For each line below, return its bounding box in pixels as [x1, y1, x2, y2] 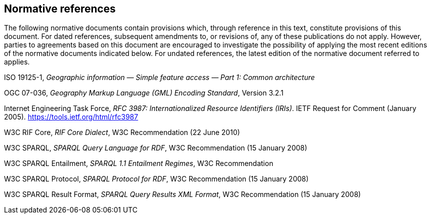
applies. [4, 57, 30, 66]
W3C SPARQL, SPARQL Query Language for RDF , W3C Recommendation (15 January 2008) [4, 143, 307, 152]
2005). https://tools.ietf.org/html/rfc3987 [4, 112, 138, 121]
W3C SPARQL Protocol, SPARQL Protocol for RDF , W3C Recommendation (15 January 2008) [4, 174, 309, 183]
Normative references [4, 2, 116, 15]
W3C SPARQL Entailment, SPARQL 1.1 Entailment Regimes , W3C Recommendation [4, 159, 273, 168]
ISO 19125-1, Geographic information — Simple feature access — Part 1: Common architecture [4, 73, 315, 82]
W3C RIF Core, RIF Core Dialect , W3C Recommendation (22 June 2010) [4, 128, 240, 137]
